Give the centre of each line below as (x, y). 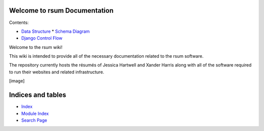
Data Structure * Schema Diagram (55, 31)
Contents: (19, 22)
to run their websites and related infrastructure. (57, 72)
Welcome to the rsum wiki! (36, 47)
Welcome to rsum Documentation (61, 11)
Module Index (35, 113)
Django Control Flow (42, 38)
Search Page (34, 120)
